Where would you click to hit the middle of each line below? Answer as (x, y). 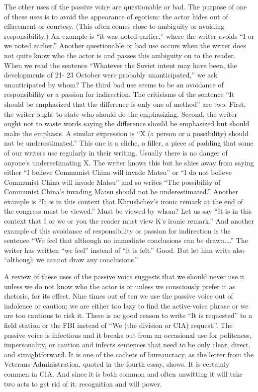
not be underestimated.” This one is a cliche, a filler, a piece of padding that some (129, 143)
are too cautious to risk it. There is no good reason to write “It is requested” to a (128, 315)
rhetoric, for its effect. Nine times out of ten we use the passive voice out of (119, 296)
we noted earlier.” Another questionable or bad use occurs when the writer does (125, 45)
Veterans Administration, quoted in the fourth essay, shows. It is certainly (117, 364)
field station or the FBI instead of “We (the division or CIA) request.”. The (118, 325)
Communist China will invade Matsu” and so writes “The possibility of (112, 182)
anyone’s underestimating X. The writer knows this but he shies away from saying (129, 162)
